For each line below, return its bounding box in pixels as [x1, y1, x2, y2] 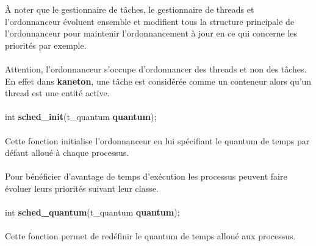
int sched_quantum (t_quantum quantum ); [5, 206, 180, 219]
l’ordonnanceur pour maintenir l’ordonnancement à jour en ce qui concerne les [5, 27, 298, 40]
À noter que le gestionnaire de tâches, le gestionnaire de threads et [5, 3, 254, 15]
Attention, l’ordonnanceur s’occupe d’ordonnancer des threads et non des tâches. [5, 62, 307, 75]
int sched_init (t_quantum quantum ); [5, 110, 157, 123]
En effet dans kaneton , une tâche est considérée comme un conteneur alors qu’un [5, 74, 312, 87]
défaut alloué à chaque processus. [5, 146, 129, 159]
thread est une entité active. [5, 86, 110, 99]
